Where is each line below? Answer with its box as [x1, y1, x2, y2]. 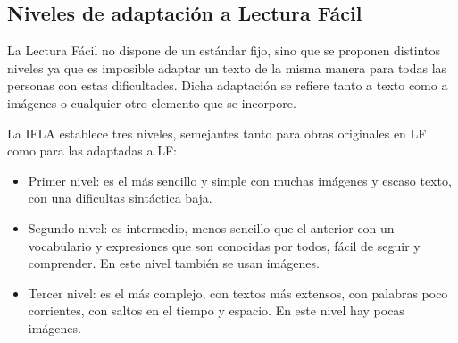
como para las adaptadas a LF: [7, 141, 177, 160]
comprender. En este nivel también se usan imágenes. [28, 254, 320, 272]
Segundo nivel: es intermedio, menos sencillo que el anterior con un [28, 218, 395, 237]
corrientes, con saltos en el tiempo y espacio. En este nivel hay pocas [28, 301, 404, 320]
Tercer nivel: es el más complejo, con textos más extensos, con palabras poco [28, 283, 448, 302]
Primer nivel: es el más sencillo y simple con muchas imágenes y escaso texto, [28, 171, 452, 189]
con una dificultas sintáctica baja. [28, 188, 212, 207]
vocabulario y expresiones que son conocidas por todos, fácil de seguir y [28, 236, 421, 255]
